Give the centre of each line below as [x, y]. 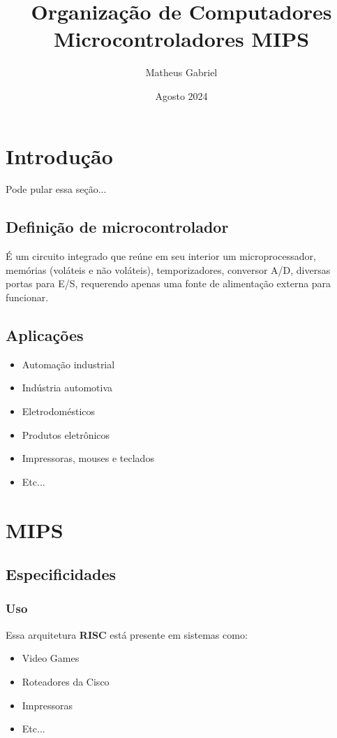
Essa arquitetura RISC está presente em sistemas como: [127, 634]
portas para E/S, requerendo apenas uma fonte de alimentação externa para [168, 283]
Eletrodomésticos [59, 411]
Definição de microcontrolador [117, 227]
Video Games [51, 658]
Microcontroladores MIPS [181, 39]
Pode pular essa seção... [56, 189]
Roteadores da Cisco [66, 681]
